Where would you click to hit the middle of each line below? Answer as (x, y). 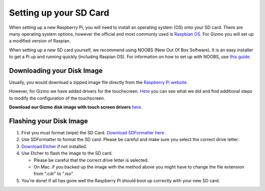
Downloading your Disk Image (56, 71)
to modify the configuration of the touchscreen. (57, 98)
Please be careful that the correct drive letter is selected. (91, 160)
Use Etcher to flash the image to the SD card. (67, 153)
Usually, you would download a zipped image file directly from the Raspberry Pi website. (99, 83)
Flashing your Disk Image (49, 121)
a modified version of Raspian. (40, 41)
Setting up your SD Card (59, 13)
